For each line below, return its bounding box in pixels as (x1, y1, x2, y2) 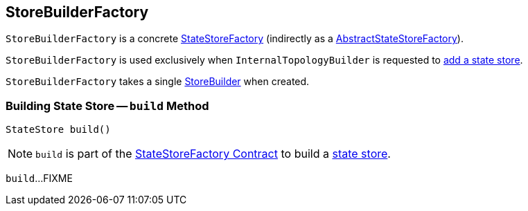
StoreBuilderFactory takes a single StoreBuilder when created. (6, 75, 310, 88)
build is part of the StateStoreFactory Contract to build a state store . (35, 147, 391, 161)
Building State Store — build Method (6, 98, 209, 113)
